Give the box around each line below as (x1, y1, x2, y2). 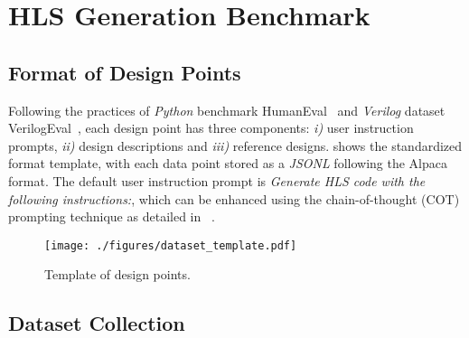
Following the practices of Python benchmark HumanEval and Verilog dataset (8, 100, 446, 119)
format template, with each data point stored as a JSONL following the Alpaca (8, 154, 447, 173)
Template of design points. (44, 265, 191, 284)
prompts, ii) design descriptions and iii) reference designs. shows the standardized (8, 136, 463, 155)
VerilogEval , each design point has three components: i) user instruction (8, 118, 414, 137)
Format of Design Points (8, 58, 241, 86)
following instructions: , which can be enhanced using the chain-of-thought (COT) (8, 189, 460, 208)
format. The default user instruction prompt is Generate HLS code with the (8, 171, 426, 190)
